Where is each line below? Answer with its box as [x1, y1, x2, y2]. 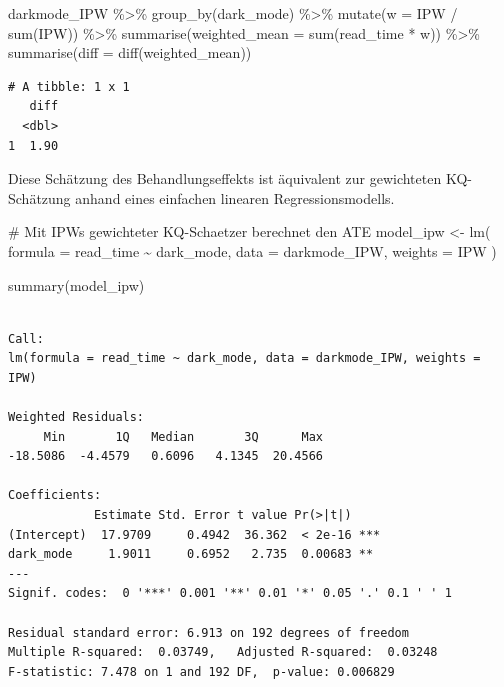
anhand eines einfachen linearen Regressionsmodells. [75, 187, 395, 208]
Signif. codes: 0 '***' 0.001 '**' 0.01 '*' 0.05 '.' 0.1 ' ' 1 [8, 586, 452, 601]
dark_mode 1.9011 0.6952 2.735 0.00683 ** [8, 547, 374, 562]
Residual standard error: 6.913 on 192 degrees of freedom [8, 625, 409, 640]
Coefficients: [8, 488, 102, 503]
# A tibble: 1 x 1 [8, 79, 130, 94]
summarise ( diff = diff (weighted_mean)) [8, 42, 252, 63]
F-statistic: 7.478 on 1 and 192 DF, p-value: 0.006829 [8, 664, 395, 679]
